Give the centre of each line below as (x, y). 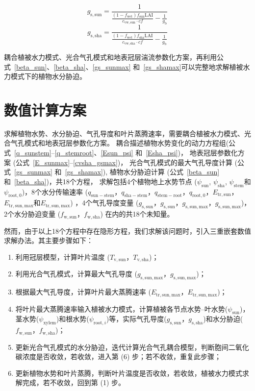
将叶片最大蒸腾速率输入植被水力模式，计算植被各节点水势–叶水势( (122, 308)
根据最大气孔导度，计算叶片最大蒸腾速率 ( (83, 292)
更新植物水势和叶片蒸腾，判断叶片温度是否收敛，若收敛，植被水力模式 (129, 373)
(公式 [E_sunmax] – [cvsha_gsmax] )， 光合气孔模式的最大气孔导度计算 (123, 162)
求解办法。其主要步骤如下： (49, 240)
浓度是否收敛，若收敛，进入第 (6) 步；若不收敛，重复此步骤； (122, 356)
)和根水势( (73, 319)
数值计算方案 (45, 110)
